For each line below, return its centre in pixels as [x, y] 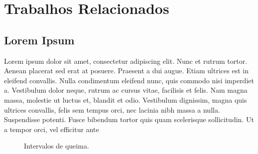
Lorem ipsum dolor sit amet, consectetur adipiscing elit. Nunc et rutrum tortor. [126, 61]
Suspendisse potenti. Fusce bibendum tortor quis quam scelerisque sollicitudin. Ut [129, 119]
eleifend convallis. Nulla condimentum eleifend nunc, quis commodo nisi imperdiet [129, 80]
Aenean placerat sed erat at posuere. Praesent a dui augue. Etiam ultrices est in [126, 71]
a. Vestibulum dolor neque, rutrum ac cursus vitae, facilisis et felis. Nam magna [126, 90]
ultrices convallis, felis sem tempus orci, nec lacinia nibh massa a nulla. [112, 109]
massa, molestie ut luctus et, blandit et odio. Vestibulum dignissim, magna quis [126, 99]
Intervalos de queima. [57, 146]
